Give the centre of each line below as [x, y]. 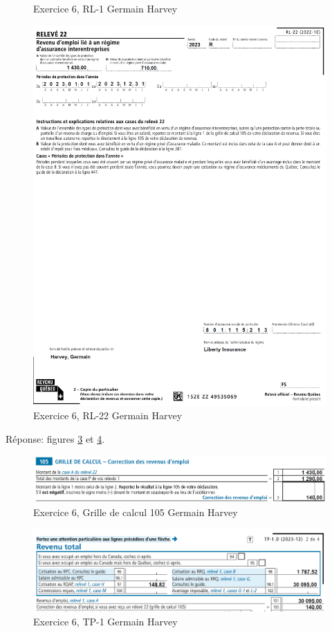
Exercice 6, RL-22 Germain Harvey [108, 415]
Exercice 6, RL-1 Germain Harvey [105, 8]
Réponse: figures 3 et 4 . [55, 439]
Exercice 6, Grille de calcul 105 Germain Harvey [136, 512]
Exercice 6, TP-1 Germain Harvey [105, 622]
